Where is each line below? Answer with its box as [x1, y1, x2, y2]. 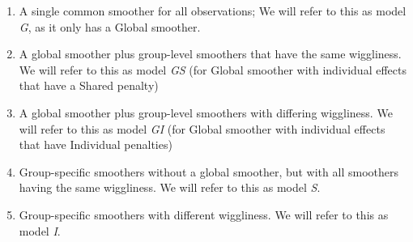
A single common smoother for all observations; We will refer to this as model [19, 2, 407, 19]
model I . [19, 222, 61, 239]
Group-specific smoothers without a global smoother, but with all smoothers [19, 163, 398, 180]
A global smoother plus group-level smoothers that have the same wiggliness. [19, 45, 402, 62]
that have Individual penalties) [19, 136, 172, 153]
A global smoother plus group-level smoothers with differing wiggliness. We [19, 104, 393, 121]
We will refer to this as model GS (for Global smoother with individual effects [19, 61, 407, 78]
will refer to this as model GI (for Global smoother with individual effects [19, 120, 385, 137]
